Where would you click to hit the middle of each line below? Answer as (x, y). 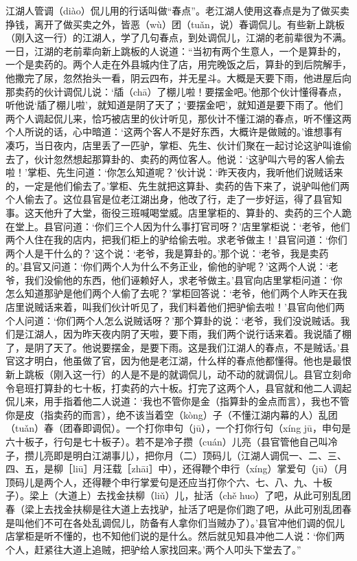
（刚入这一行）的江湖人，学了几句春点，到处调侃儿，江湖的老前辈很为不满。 (178, 37)
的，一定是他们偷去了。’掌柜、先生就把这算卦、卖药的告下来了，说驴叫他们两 (177, 185)
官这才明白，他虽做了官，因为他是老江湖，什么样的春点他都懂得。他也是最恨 (178, 361)
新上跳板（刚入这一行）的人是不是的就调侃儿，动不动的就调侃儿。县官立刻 (174, 374)
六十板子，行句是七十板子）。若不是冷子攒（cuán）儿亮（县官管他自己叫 (167, 441)
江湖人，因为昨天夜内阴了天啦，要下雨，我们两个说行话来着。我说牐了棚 (188, 334)
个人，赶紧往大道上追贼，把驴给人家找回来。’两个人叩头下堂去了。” (153, 549)
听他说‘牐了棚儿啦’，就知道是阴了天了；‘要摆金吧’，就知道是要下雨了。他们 (174, 105)
